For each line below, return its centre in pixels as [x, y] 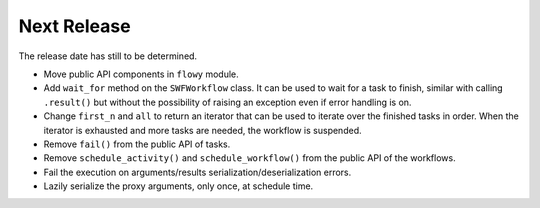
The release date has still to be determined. [108, 56]
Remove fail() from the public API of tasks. [137, 144]
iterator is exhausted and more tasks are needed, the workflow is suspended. [202, 130]
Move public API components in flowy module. [141, 74]
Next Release [74, 26]
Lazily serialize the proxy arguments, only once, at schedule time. [178, 186]
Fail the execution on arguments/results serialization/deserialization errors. [197, 172]
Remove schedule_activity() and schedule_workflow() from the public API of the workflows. [249, 158]
